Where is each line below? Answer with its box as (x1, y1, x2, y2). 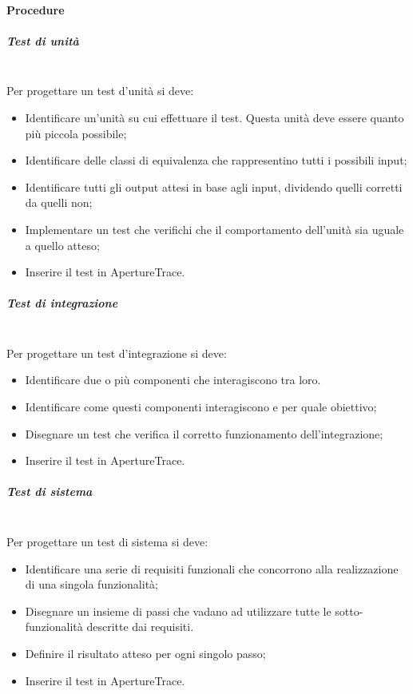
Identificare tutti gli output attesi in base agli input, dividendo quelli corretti (25, 178, 403, 195)
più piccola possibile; (25, 125, 127, 141)
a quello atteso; (25, 236, 100, 253)
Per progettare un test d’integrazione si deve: (6, 344, 227, 361)
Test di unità (6, 32, 79, 49)
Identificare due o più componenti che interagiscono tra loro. (25, 371, 321, 388)
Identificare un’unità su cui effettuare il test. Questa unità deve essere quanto (25, 109, 404, 125)
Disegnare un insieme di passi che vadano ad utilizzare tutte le (25, 602, 332, 619)
